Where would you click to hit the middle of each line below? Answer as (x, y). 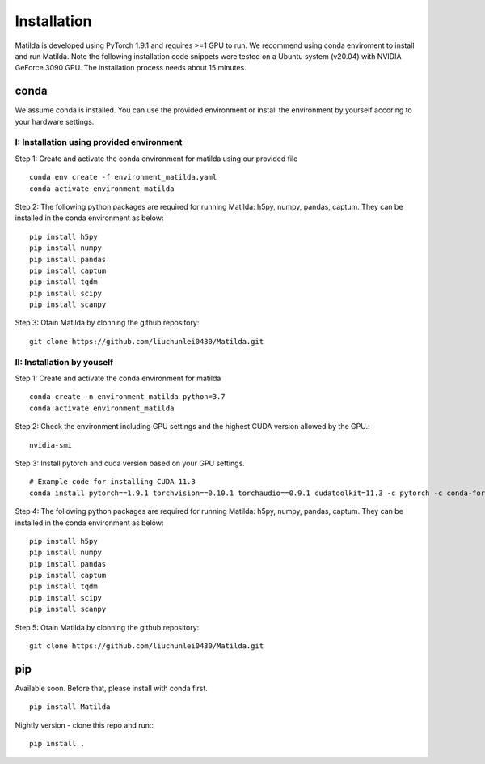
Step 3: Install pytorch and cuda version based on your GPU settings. (130, 463)
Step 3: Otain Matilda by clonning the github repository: (107, 323)
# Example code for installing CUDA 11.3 (112, 482)
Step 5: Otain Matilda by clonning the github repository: (107, 627)
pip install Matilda (70, 707)
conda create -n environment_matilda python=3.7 (127, 397)
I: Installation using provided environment (99, 142)
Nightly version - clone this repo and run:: (84, 725)
